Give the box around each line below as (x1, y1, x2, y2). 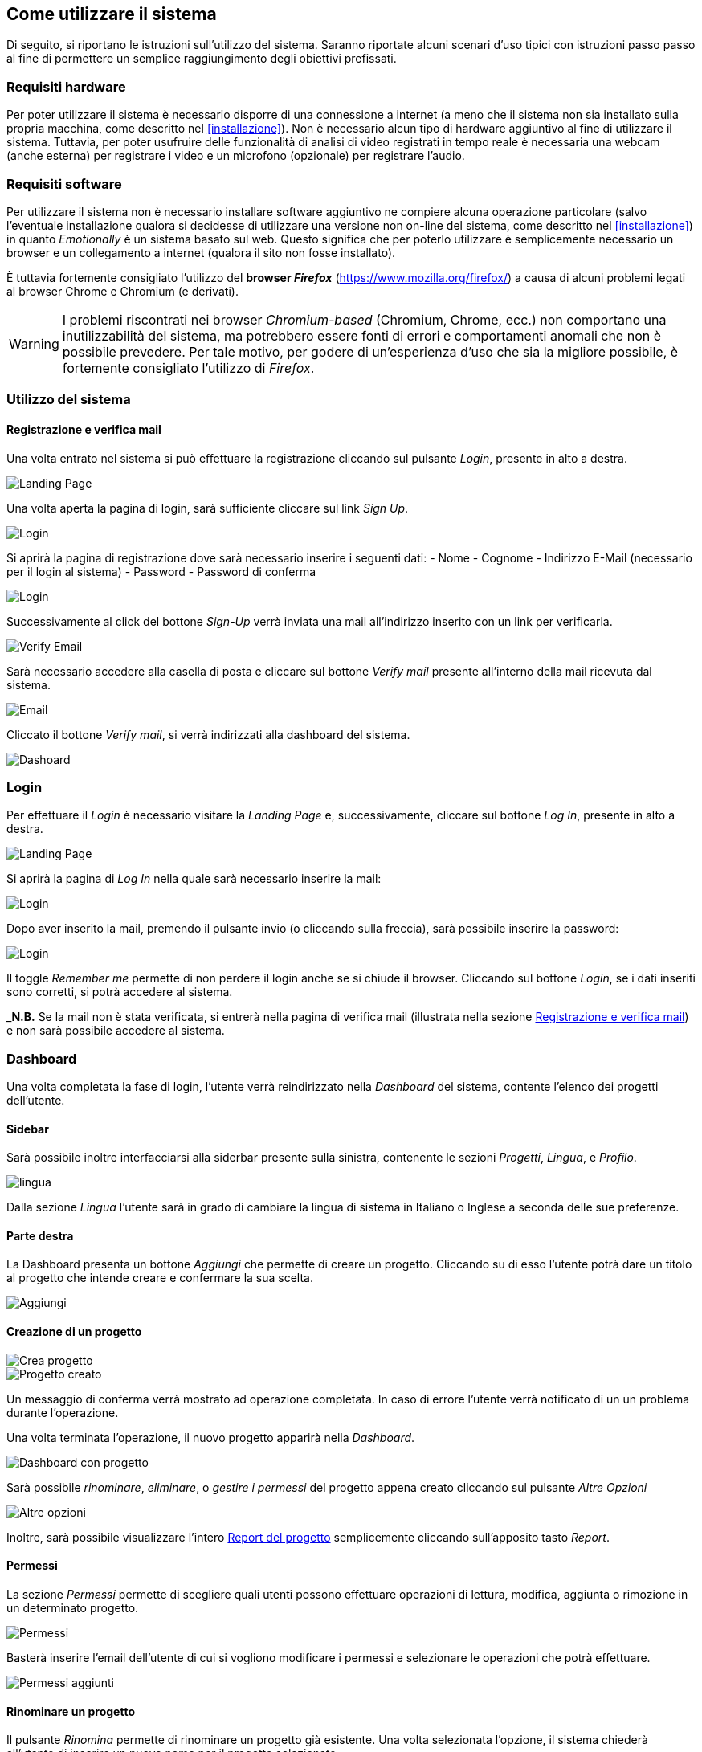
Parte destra (6, 1228, 74, 1243)
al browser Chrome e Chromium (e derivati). (6, 284, 239, 298)
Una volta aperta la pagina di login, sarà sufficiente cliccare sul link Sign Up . (6, 500, 409, 515)
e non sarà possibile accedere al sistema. (6, 1023, 225, 1038)
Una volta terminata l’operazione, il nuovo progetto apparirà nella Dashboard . (6, 1430, 415, 1444)
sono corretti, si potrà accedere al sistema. (6, 985, 233, 999)
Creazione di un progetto (6, 1325, 142, 1339)
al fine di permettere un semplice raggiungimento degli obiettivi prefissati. (6, 51, 397, 66)
